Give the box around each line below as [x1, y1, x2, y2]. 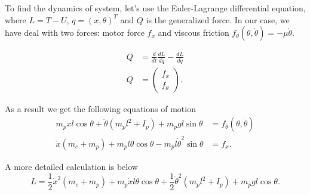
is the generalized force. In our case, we [146, 13, 290, 26]
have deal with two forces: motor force [5, 26, 145, 39]
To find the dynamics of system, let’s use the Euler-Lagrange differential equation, [5, 2, 306, 14]
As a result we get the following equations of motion [5, 102, 196, 114]
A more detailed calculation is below [5, 160, 138, 173]
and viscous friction [158, 26, 229, 39]
